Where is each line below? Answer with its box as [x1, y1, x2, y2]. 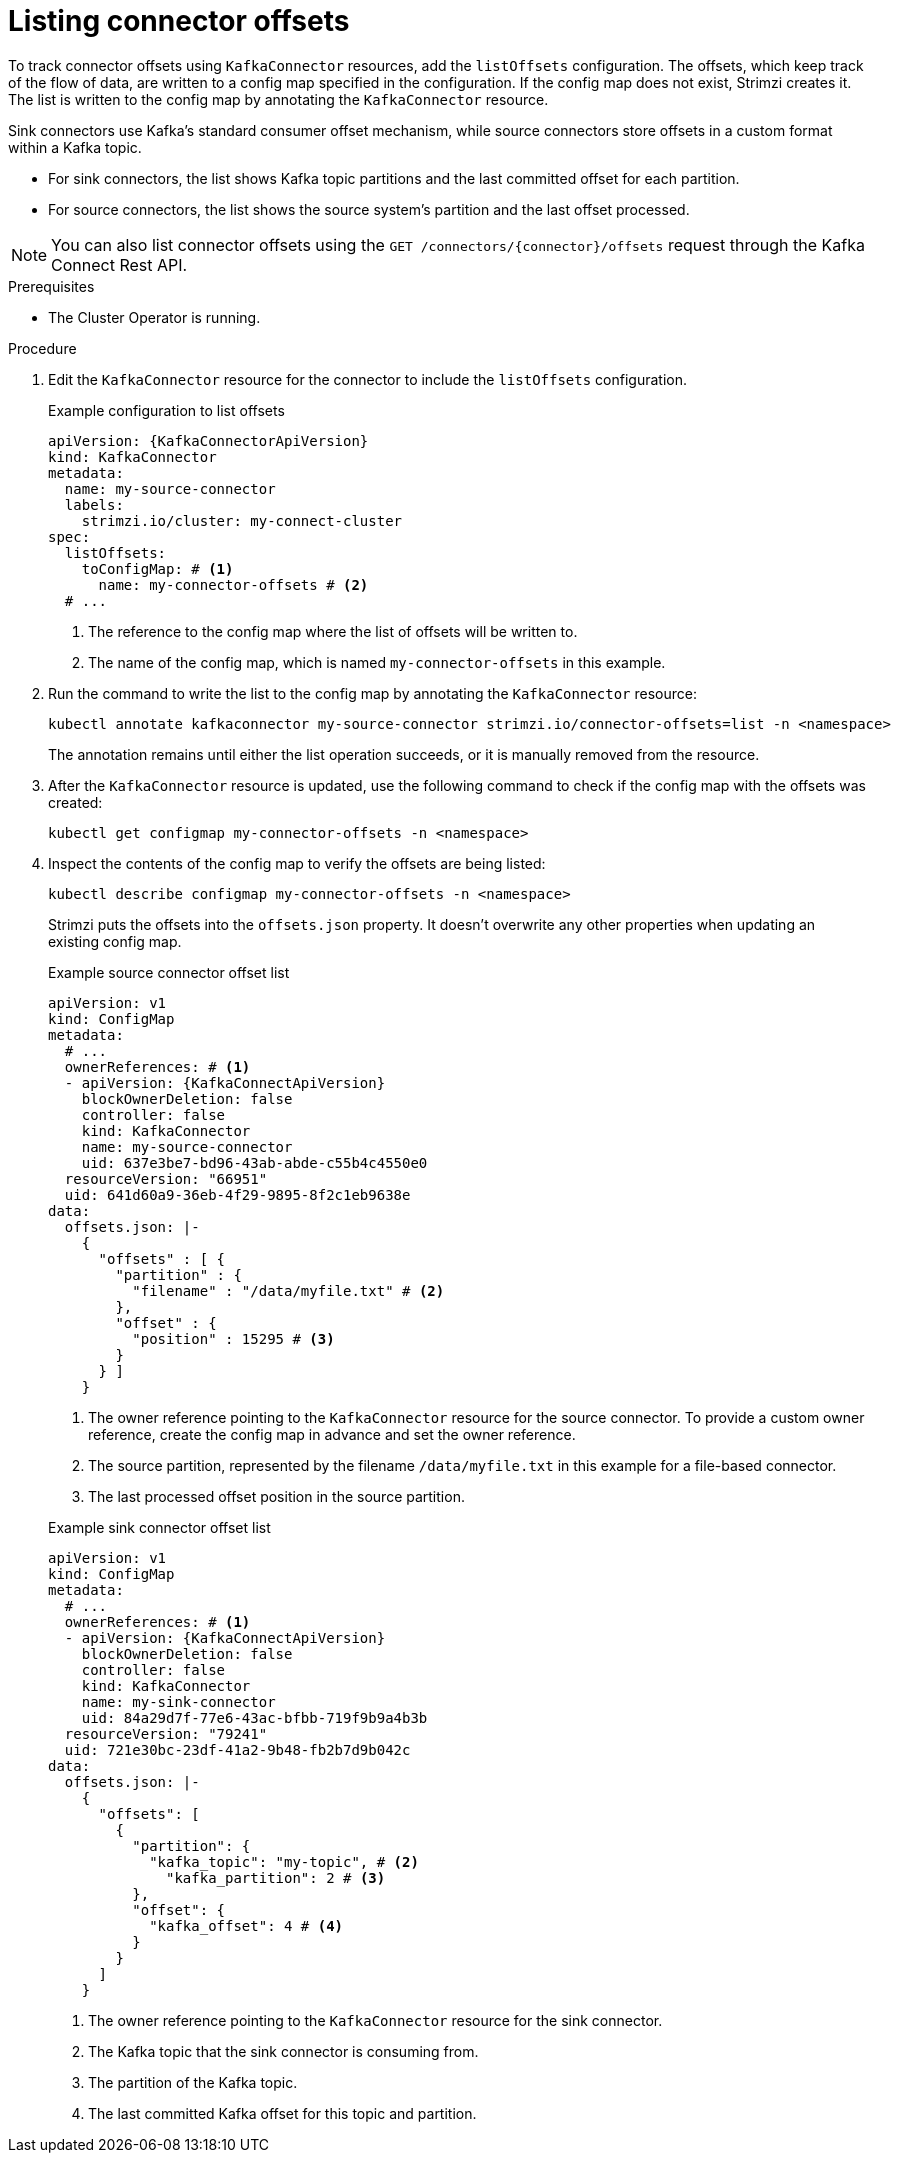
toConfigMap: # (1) [81, 560, 234, 577]
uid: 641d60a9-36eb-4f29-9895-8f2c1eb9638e [64, 1186, 411, 1203]
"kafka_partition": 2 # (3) [166, 1869, 386, 1886]
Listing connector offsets [8, 4, 350, 38]
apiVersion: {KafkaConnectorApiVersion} [48, 432, 369, 449]
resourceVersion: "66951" [64, 1170, 268, 1187]
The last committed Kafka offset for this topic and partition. [88, 2104, 477, 2122]
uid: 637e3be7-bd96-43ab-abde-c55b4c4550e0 [81, 1154, 428, 1171]
